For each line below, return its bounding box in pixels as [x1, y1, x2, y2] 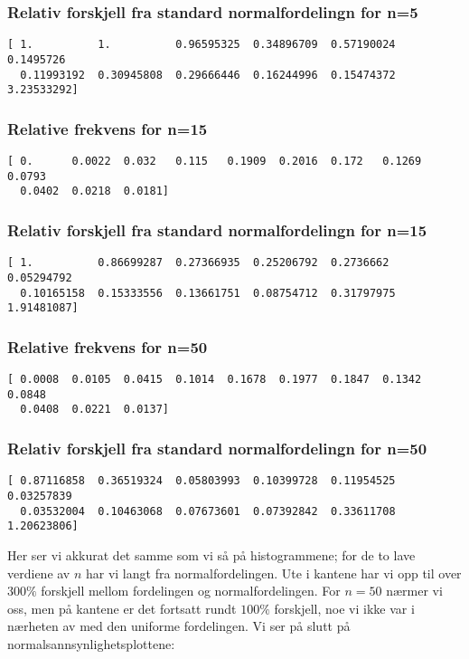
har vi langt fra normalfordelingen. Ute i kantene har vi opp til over [85, 563, 462, 582]
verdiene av [7, 563, 70, 582]
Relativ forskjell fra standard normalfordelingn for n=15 [7, 218, 427, 241]
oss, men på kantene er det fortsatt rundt [7, 598, 237, 617]
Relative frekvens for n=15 [7, 117, 208, 139]
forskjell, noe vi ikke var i [274, 598, 415, 617]
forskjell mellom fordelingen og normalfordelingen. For [41, 581, 341, 600]
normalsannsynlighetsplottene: [7, 634, 175, 653]
